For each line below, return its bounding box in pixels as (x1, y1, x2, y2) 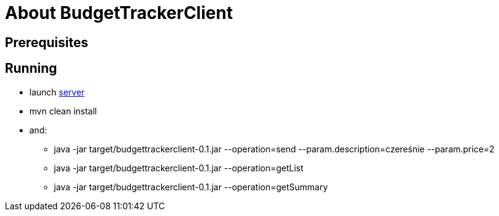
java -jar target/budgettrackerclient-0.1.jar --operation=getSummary (54, 181, 328, 192)
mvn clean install (29, 105, 97, 116)
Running (5, 61, 58, 76)
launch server (29, 86, 85, 97)
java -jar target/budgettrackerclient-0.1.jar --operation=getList (54, 162, 304, 173)
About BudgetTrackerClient (5, 2, 233, 23)
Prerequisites (5, 34, 88, 50)
